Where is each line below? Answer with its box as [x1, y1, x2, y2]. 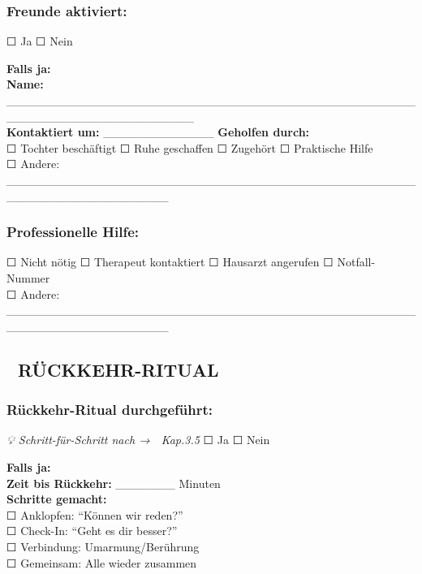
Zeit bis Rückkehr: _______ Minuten [6, 474, 221, 491]
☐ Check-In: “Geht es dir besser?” [6, 522, 178, 539]
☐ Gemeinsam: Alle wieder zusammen [6, 554, 197, 571]
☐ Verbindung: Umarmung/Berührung [6, 537, 200, 555]
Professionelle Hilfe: [6, 222, 140, 242]
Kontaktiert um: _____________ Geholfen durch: [6, 123, 310, 140]
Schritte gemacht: [6, 490, 107, 507]
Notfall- [337, 253, 376, 270]
